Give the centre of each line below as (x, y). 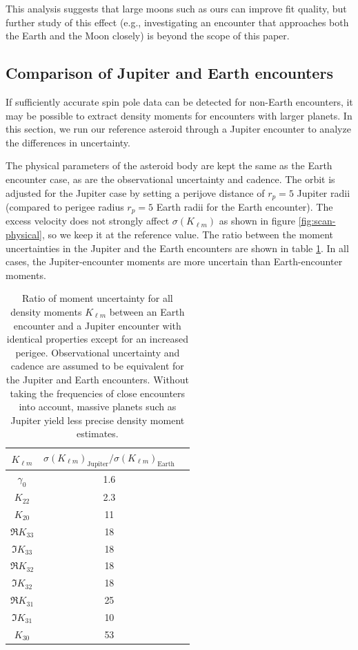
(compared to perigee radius (65, 207)
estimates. (97, 433)
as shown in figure (257, 221)
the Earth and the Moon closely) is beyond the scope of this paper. (148, 36)
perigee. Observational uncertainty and (98, 352)
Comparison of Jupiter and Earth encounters (169, 73)
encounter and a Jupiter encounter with (97, 325)
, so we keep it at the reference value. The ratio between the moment (188, 235)
